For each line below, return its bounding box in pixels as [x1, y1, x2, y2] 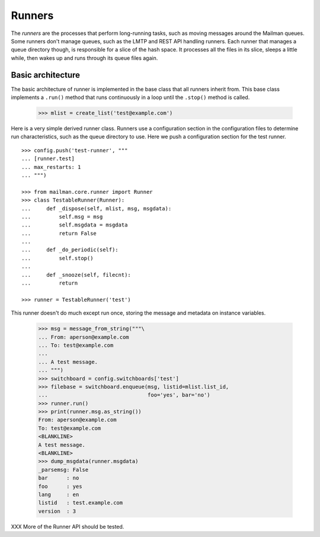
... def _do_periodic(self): [21, 247, 119, 253]
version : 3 [38, 507, 76, 514]
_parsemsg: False [38, 466, 89, 473]
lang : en [38, 491, 79, 498]
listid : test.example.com [38, 500, 123, 506]
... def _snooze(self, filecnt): [21, 271, 132, 278]
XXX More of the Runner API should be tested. [11, 523, 124, 530]
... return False [21, 230, 97, 236]
